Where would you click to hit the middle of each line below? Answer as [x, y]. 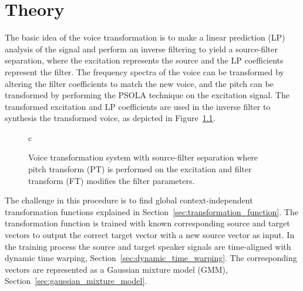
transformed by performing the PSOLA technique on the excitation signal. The [147, 95]
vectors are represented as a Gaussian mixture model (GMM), [116, 269]
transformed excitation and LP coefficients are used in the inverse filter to [138, 106]
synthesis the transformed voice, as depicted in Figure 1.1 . [110, 118]
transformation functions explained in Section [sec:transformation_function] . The [151, 211]
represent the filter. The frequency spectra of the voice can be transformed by [144, 71]
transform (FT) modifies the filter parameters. [112, 180]
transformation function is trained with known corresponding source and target [147, 223]
